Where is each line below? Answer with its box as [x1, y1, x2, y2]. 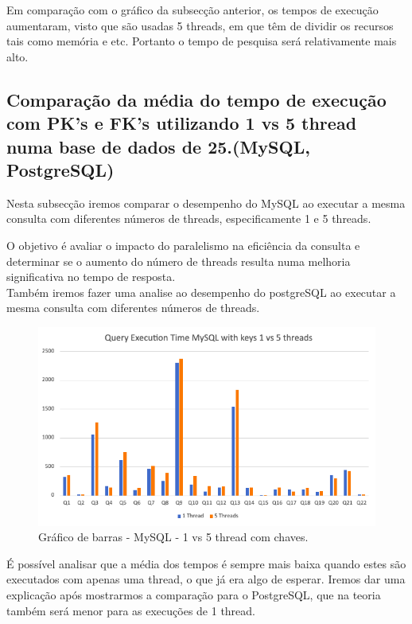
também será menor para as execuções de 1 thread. [6, 602, 255, 618]
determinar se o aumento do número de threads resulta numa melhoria [6, 252, 351, 269]
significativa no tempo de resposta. [6, 268, 176, 285]
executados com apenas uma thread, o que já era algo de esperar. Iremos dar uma [6, 571, 406, 587]
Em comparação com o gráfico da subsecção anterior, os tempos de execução [6, 2, 379, 18]
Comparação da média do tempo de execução [6, 87, 387, 111]
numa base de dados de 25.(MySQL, [6, 134, 310, 158]
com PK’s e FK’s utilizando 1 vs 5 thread [6, 111, 357, 135]
